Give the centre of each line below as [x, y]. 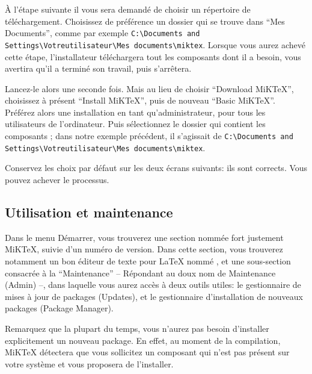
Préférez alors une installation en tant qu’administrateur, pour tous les [135, 112]
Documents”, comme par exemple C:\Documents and [102, 33]
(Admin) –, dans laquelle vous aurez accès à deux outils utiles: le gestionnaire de [153, 285]
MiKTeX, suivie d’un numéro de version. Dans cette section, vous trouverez [144, 249]
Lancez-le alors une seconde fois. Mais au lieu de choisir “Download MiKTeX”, [149, 88]
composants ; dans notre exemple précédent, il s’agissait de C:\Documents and [149, 136]
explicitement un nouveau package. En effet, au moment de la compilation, [143, 340]
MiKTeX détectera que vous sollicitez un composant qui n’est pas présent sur [147, 352]
